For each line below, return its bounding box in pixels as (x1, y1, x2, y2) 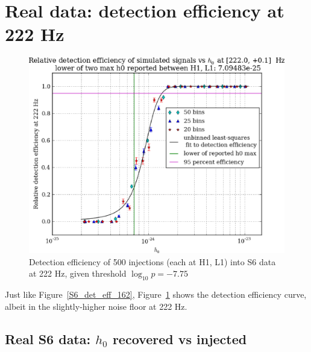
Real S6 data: (5, 329, 91, 348)
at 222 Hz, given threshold (29, 267, 127, 280)
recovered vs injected (112, 329, 247, 348)
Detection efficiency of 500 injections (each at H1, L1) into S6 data (29, 255, 276, 268)
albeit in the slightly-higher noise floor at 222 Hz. (5, 300, 187, 312)
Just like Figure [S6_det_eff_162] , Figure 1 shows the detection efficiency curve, (5, 288, 307, 300)
